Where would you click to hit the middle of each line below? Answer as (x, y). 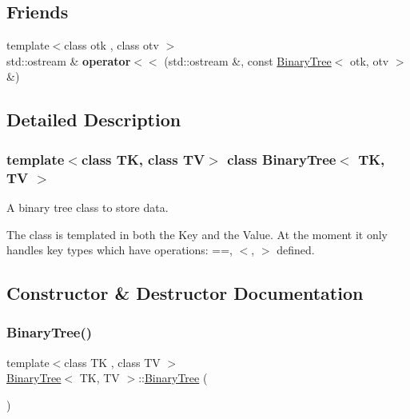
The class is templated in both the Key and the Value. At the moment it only (197, 234)
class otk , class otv (111, 45)
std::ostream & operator (69, 60)
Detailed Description (94, 120)
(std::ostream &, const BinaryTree (248, 60)
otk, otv (369, 60)
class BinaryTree (282, 159)
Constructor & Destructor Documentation (185, 293)
